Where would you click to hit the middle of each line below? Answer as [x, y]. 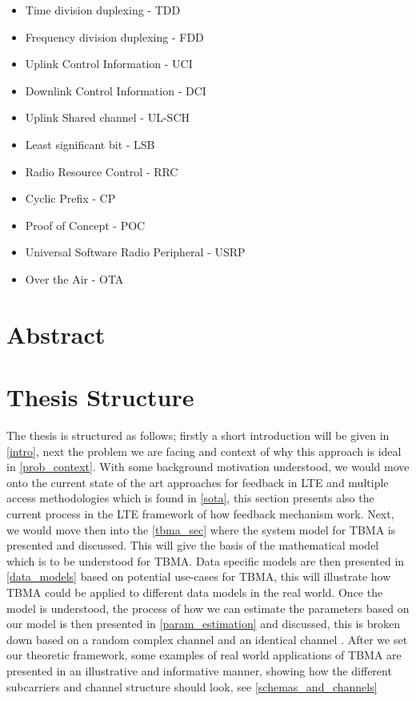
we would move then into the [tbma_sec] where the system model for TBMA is [201, 529]
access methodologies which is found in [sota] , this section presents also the [190, 498]
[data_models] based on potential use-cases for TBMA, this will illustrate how [199, 576]
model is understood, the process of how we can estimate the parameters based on [208, 608]
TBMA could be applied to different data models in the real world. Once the [195, 592]
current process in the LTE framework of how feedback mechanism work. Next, [200, 514]
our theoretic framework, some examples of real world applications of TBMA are [204, 655]
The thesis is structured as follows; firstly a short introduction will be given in [198, 435]
